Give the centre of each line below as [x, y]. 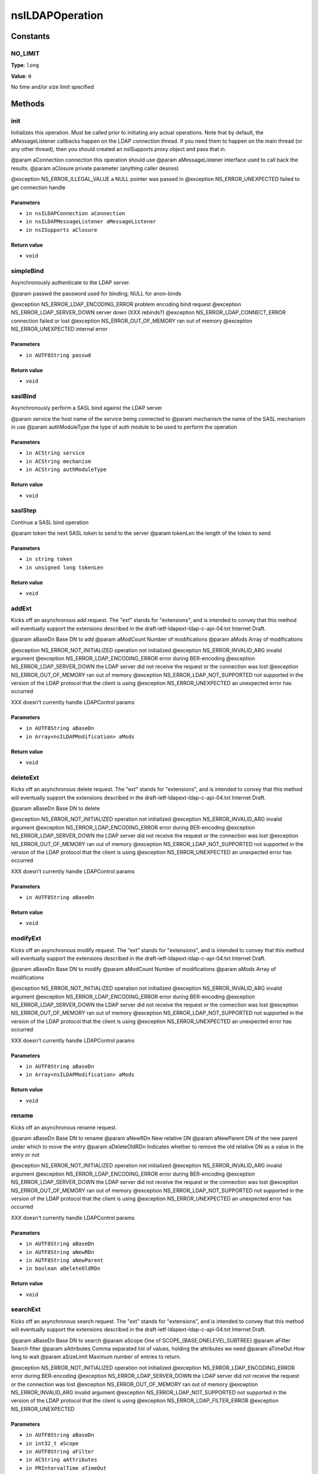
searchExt [26, 1310]
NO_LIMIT [25, 53]
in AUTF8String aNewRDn [60, 1252]
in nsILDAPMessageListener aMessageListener [91, 222]
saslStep [24, 511]
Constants [30, 36]
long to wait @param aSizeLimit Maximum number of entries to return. [96, 1357]
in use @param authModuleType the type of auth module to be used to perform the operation [124, 427]
